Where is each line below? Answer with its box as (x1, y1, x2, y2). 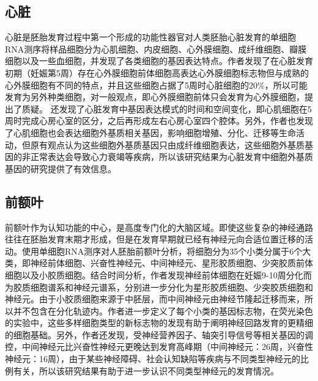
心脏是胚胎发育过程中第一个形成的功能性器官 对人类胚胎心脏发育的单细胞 (5, 31, 296, 43)
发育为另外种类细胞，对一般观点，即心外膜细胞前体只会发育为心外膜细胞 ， (5, 90, 305, 103)
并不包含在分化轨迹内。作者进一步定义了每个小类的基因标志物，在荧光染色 (13, 304, 313, 317)
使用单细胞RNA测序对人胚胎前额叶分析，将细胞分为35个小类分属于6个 (22, 244, 303, 257)
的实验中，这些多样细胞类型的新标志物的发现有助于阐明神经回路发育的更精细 (5, 316, 313, 329)
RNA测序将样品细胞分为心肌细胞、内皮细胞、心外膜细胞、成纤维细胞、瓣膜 (5, 42, 307, 55)
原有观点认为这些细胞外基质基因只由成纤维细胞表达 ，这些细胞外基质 (30, 138, 305, 151)
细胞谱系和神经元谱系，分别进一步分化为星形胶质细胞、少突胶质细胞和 (30, 280, 313, 293)
